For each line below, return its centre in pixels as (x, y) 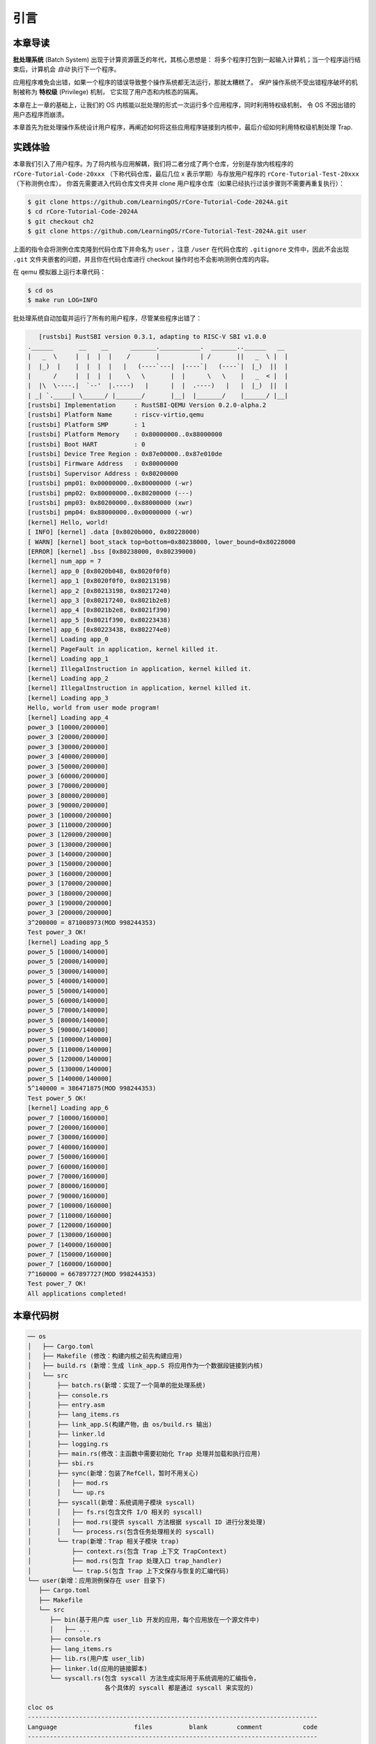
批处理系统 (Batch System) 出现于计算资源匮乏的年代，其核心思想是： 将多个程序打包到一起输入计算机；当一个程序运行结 (187, 60)
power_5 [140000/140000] (70, 1079)
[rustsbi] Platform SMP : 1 (86, 424)
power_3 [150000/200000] (70, 864)
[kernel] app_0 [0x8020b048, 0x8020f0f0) (99, 571)
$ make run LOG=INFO (62, 300)
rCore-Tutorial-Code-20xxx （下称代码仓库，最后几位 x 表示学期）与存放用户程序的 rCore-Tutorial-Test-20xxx (186, 174)
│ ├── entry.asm (66, 1405)
